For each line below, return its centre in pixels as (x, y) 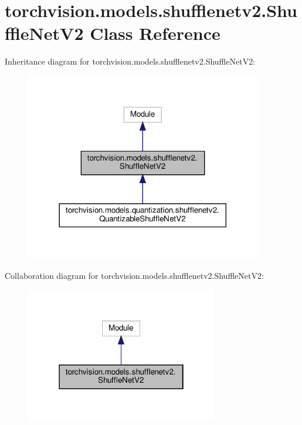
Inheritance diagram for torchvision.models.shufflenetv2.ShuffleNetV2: (130, 61)
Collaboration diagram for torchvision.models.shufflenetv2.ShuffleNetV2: (134, 275)
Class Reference (155, 33)
